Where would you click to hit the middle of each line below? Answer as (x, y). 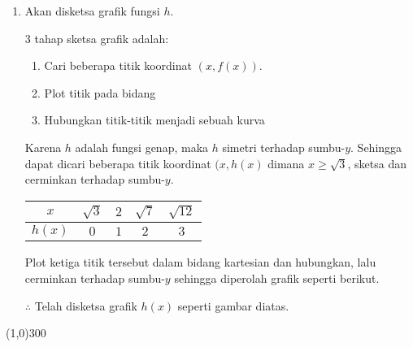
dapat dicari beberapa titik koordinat (118, 163)
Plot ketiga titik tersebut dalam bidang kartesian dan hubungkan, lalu (200, 262)
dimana (286, 163)
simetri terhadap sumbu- (284, 147)
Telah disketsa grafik (86, 305)
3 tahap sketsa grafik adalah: (97, 38)
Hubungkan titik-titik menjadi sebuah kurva (154, 120)
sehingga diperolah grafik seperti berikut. (277, 278)
